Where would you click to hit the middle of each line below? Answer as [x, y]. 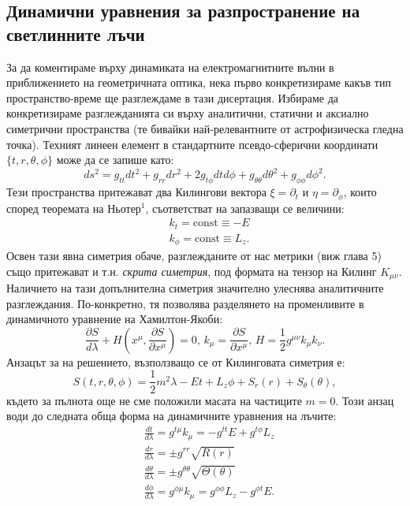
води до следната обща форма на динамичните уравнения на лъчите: [171, 416]
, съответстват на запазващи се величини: [245, 208]
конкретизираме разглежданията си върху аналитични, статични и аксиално [188, 113]
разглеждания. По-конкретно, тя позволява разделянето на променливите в [185, 303]
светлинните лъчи [76, 33]
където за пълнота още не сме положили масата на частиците [154, 400]
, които [360, 192]
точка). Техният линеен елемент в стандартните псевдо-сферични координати [192, 144]
